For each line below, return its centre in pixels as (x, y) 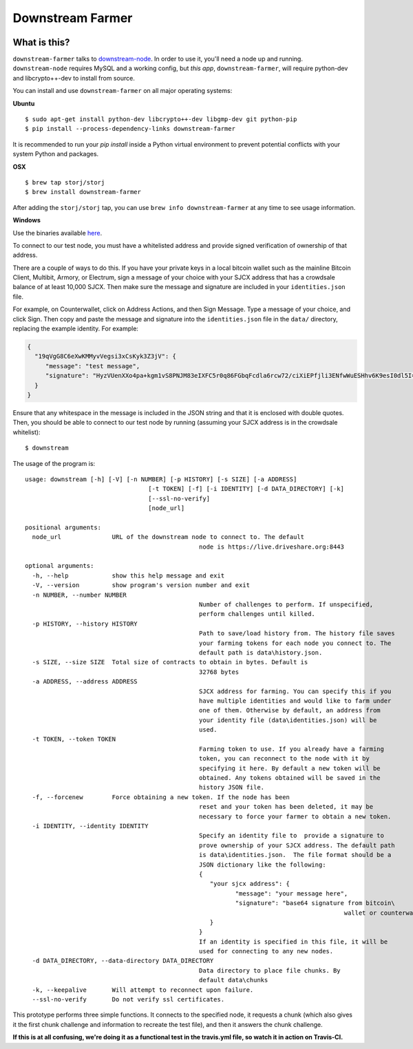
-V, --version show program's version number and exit (141, 585)
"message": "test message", (93, 366)
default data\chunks (233, 980)
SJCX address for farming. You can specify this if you (295, 691)
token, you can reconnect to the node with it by (284, 759)
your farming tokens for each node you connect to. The (295, 643)
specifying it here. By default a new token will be (290, 768)
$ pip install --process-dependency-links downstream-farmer (130, 129)
